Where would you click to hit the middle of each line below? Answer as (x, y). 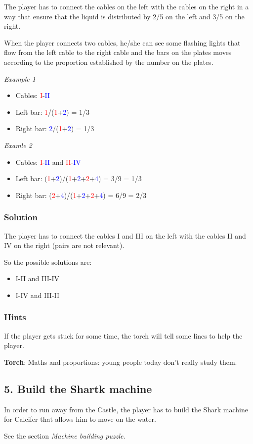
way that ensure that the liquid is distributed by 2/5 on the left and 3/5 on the (124, 16)
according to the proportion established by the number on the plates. (109, 62)
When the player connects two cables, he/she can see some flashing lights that (122, 42)
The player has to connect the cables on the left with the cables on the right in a (126, 6)
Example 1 (20, 78)
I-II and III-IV (38, 278)
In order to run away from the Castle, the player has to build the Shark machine (126, 409)
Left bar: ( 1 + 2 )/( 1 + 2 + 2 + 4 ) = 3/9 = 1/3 (79, 178)
